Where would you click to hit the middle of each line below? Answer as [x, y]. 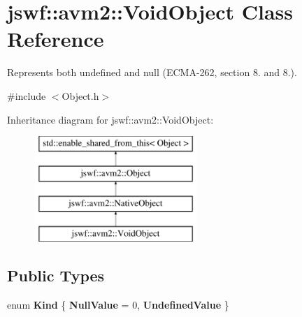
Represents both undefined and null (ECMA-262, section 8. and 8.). [152, 72]
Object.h [80, 95]
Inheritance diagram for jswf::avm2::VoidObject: [110, 119]
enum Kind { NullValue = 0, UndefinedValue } [118, 305]
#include [27, 95]
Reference [56, 39]
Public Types [56, 275]
